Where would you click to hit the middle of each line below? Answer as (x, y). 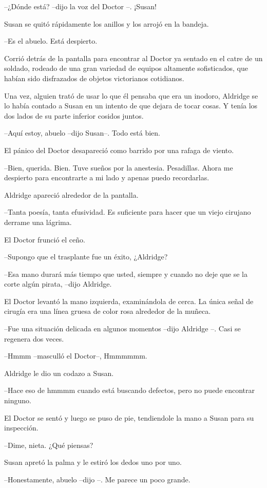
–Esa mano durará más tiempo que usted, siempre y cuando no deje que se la (126, 274)
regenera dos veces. (34, 338)
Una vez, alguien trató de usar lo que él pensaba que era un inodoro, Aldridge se (131, 95)
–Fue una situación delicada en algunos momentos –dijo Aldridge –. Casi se (122, 329)
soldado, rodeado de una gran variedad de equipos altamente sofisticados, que (126, 68)
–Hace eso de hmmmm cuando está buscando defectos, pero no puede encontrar (130, 390)
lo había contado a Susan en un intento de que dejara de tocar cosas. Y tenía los (131, 106)
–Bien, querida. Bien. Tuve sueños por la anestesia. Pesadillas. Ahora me (119, 167)
